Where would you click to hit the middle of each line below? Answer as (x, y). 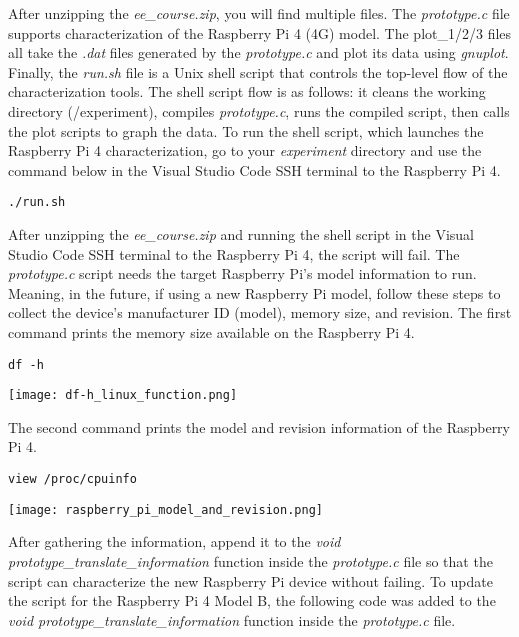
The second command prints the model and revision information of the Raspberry (259, 426)
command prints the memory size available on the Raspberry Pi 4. (211, 331)
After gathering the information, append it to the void (174, 541)
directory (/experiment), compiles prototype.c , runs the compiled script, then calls (259, 110)
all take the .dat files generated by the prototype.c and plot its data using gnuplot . (258, 52)
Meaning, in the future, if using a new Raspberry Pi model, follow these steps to (254, 292)
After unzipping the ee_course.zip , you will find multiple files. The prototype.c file (259, 13)
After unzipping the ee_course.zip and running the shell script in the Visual (241, 234)
